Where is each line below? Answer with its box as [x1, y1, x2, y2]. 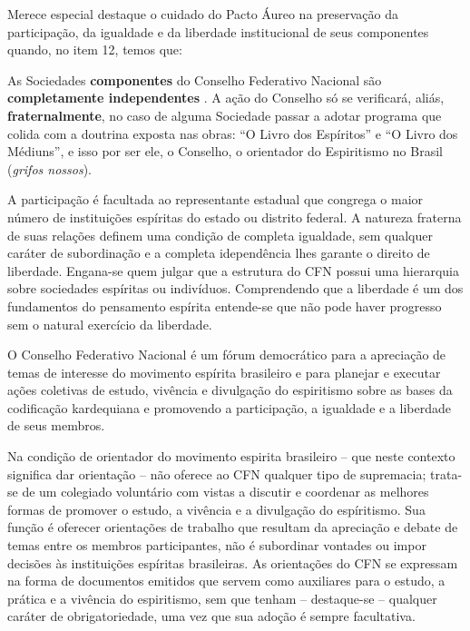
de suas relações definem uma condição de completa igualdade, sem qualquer [7, 225, 433, 244]
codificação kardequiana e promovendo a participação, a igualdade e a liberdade [7, 398, 452, 417]
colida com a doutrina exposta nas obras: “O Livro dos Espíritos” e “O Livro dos [7, 123, 458, 143]
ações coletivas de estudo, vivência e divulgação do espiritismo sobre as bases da [7, 380, 453, 399]
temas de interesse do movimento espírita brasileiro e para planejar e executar [7, 362, 441, 381]
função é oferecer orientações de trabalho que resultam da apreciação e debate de [7, 518, 458, 537]
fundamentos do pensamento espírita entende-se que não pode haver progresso [7, 296, 442, 315]
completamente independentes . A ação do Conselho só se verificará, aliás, [7, 88, 445, 107]
